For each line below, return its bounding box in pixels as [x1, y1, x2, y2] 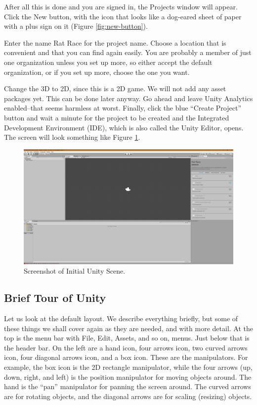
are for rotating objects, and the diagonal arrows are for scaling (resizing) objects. [4, 391, 252, 401]
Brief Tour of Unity [4, 290, 106, 305]
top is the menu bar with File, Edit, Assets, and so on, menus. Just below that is [4, 333, 250, 343]
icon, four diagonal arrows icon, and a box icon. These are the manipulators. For [4, 352, 248, 362]
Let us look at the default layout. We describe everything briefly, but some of [4, 313, 238, 323]
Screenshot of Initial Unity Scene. [24, 266, 126, 276]
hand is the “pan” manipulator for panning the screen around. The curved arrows [4, 381, 251, 392]
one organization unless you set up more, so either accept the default [4, 57, 213, 67]
